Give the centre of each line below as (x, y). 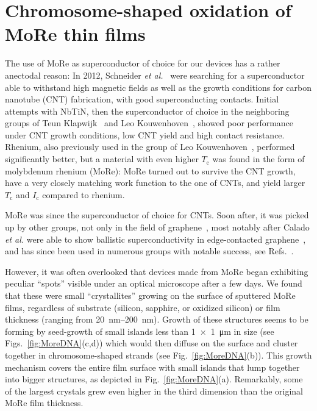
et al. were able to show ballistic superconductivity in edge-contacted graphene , (155, 239)
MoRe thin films (75, 34)
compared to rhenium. (84, 194)
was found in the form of (258, 159)
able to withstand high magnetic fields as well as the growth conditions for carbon (158, 87)
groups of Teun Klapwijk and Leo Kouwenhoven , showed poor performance (149, 123)
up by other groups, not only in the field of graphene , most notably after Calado (157, 227)
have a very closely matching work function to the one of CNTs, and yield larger (155, 183)
